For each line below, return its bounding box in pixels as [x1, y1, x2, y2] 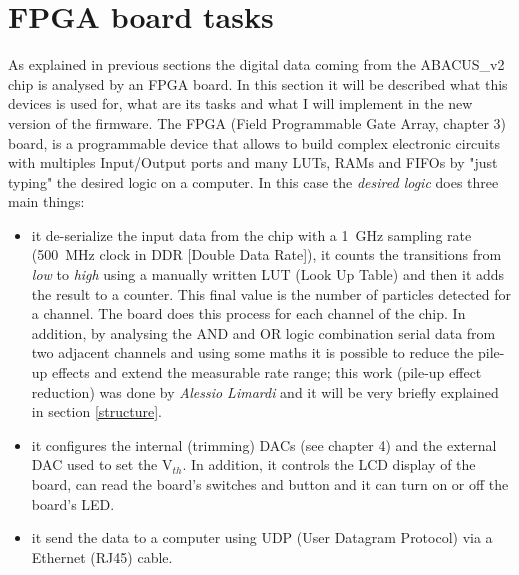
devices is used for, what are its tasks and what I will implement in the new [8, 93, 473, 114]
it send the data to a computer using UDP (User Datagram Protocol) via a [31, 527, 493, 548]
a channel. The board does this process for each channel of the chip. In [31, 303, 466, 324]
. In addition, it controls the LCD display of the [182, 454, 476, 475]
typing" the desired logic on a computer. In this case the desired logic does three [8, 171, 499, 192]
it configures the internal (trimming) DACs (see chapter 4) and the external [31, 434, 497, 455]
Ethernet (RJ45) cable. [31, 546, 173, 567]
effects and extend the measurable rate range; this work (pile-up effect [52, 362, 482, 383]
